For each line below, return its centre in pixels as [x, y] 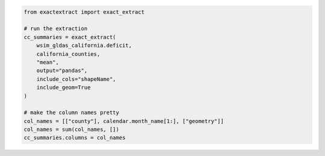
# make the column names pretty [72, 113]
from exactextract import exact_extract [84, 12]
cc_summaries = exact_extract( [70, 37]
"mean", [48, 62]
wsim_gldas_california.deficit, [84, 46]
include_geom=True [63, 88]
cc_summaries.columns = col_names [75, 138]
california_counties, [68, 54]
